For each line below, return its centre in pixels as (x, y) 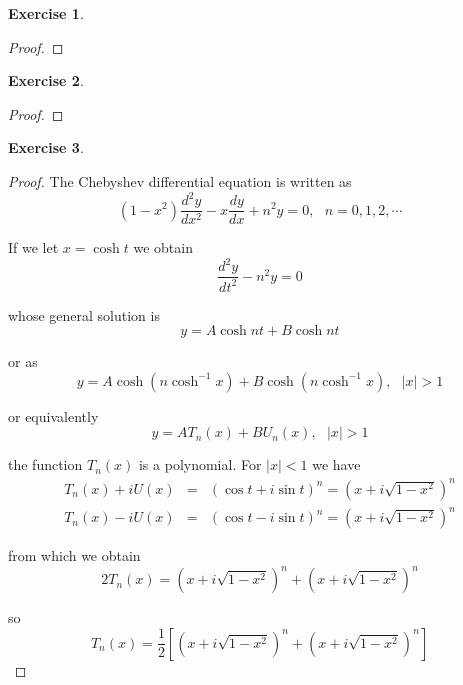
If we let (33, 247)
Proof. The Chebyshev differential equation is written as (180, 180)
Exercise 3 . (46, 147)
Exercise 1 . (46, 13)
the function (45, 464)
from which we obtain (74, 555)
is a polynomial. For (200, 464)
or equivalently (53, 415)
